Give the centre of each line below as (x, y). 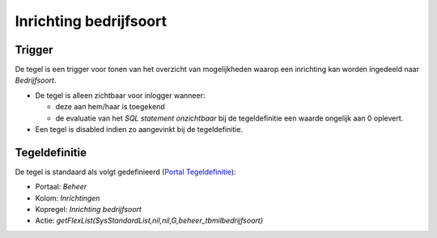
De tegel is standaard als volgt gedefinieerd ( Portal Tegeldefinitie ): (125, 172)
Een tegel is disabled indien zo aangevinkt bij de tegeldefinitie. (139, 130)
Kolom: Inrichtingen (68, 198)
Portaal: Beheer (61, 187)
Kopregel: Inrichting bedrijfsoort (88, 210)
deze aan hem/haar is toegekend (110, 107)
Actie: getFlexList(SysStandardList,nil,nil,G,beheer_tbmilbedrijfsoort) (149, 221)
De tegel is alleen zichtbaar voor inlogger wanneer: (120, 95)
